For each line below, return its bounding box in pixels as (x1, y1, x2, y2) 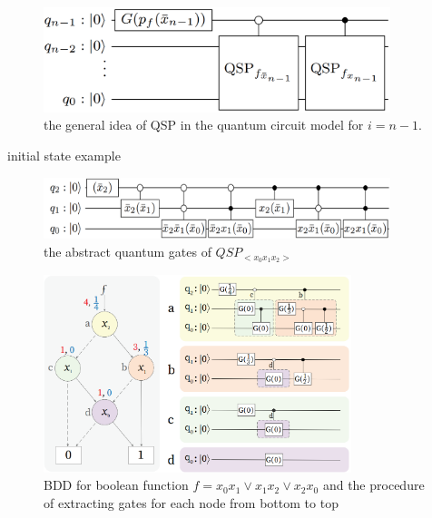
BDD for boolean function (44, 475, 189, 494)
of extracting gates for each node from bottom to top (44, 493, 339, 512)
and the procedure (322, 475, 425, 494)
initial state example (7, 146, 121, 165)
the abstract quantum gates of (44, 242, 211, 261)
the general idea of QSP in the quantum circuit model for (44, 115, 364, 134)
